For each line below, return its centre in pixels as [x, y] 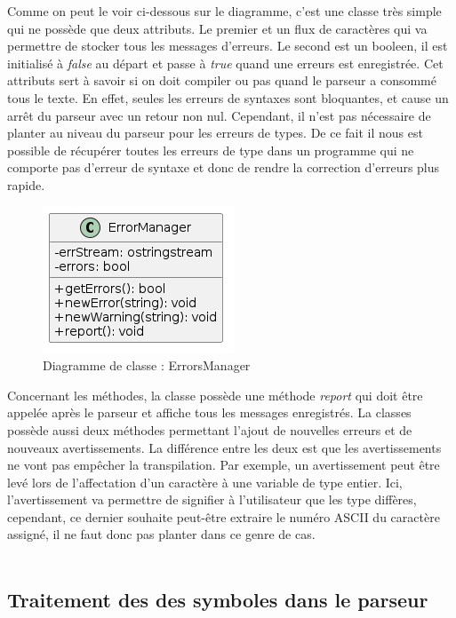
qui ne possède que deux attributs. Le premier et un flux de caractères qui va [217, 28]
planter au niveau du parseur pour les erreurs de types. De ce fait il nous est [215, 133]
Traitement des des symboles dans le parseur [218, 600]
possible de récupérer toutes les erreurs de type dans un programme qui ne [211, 150]
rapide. [26, 184]
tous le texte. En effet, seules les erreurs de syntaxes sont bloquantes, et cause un [228, 97]
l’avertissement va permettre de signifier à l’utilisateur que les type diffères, [212, 499]
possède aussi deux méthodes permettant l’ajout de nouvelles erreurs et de [210, 429]
